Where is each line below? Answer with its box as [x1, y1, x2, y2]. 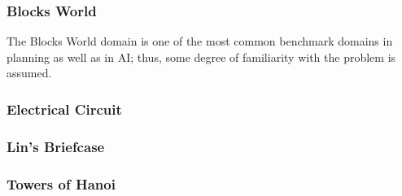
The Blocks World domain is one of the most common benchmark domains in [7, 33, 393, 50]
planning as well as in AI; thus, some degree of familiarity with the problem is [7, 48, 396, 65]
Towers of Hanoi [7, 173, 116, 194]
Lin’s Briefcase [7, 136, 105, 156]
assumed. [7, 64, 52, 81]
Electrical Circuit [7, 98, 122, 119]
